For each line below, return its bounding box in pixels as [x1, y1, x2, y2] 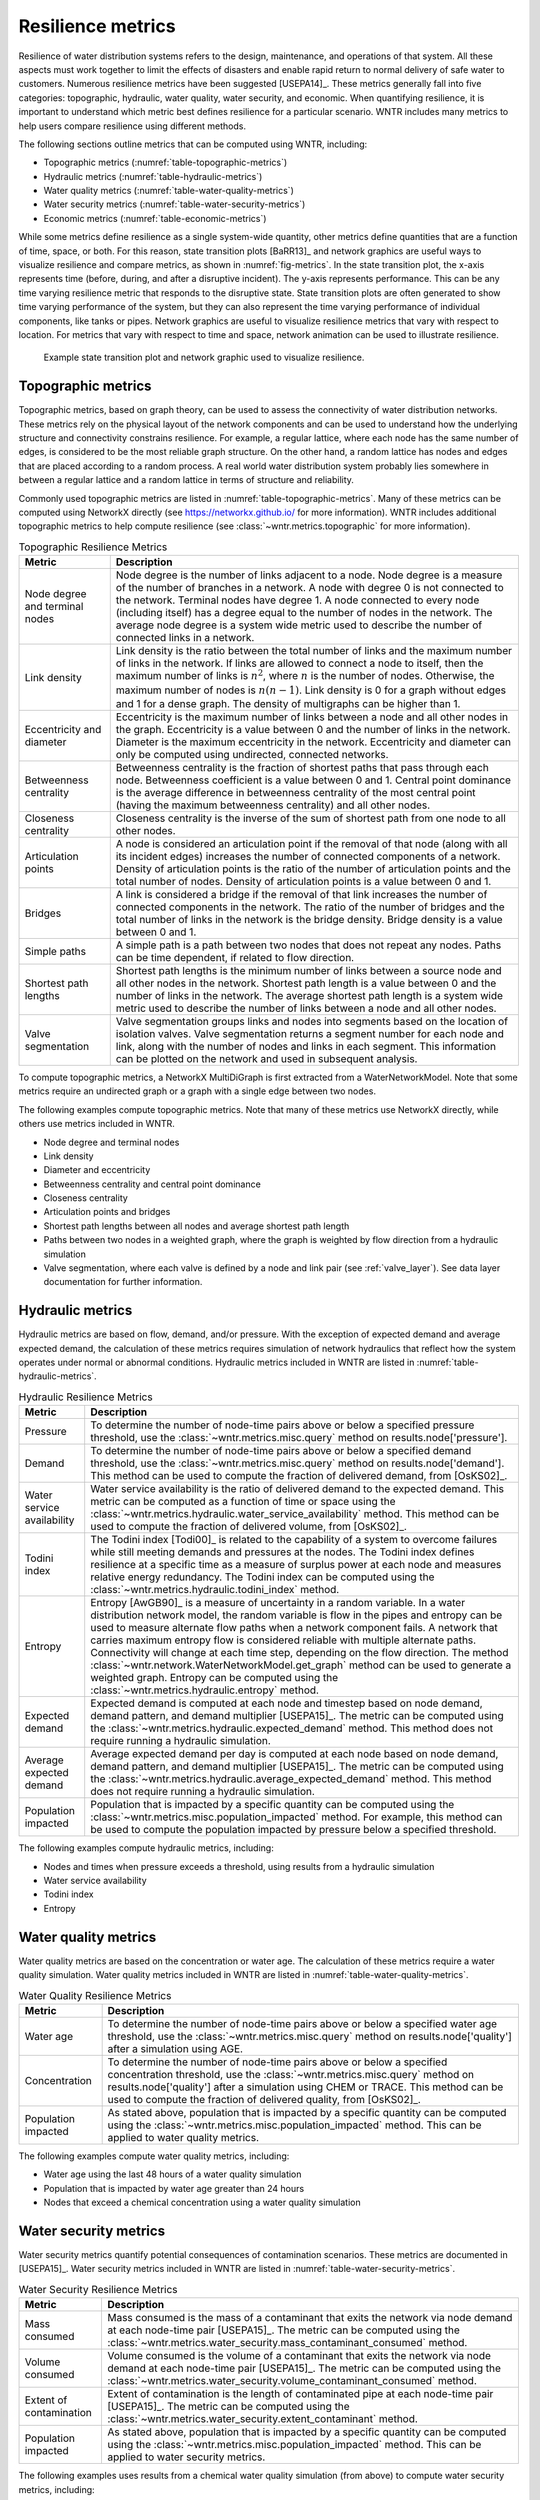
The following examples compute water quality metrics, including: [18, 2150, 290, 2162]
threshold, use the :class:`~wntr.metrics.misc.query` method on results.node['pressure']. [90, 1431, 508, 1445]
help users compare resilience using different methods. [18, 120, 247, 132]
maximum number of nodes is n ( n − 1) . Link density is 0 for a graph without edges [115, 683, 507, 697]
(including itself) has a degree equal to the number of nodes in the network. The [115, 606, 493, 620]
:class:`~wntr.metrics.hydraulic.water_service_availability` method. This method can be [90, 1507, 500, 1521]
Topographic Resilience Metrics [18, 540, 168, 554]
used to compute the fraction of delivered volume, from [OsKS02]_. [90, 1520, 407, 1534]
